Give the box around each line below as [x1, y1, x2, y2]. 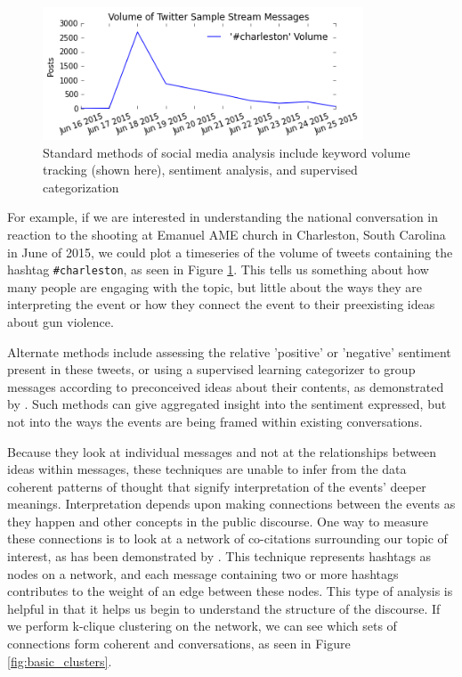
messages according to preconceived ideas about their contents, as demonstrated [7, 377, 444, 396]
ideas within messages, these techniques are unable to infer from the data [7, 460, 407, 478]
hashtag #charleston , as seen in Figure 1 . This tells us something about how [7, 260, 429, 279]
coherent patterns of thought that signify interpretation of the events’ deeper [7, 477, 426, 495]
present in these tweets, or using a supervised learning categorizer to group [7, 360, 416, 379]
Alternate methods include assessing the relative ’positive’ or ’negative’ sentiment [7, 342, 451, 361]
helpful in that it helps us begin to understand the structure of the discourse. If [7, 599, 441, 617]
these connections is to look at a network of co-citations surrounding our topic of [7, 529, 448, 548]
